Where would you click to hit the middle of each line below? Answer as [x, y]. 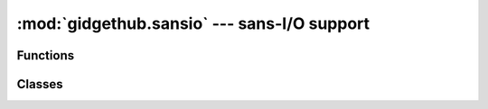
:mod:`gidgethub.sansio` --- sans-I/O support [193, 23]
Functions [46, 55]
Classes [40, 84]
